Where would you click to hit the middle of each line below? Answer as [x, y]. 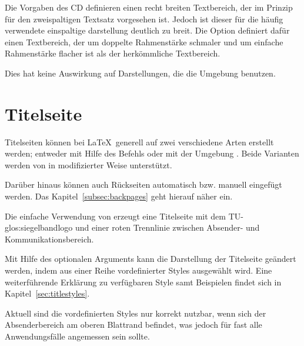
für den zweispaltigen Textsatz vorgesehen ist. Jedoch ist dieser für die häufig [144, 19]
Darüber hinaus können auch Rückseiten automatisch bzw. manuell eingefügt [143, 184]
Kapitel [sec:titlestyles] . [47, 293]
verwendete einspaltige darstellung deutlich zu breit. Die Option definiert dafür [147, 30]
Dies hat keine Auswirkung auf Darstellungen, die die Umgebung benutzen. [140, 73]
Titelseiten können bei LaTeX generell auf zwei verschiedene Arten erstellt [139, 142]
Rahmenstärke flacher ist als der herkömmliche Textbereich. [113, 53]
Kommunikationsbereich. [49, 239]
